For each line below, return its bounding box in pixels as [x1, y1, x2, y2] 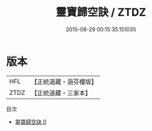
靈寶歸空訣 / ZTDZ [55, 5, 147, 19]
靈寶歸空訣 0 [14, 118, 47, 125]
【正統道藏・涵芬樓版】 [31, 78, 98, 86]
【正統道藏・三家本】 [31, 88, 92, 97]
